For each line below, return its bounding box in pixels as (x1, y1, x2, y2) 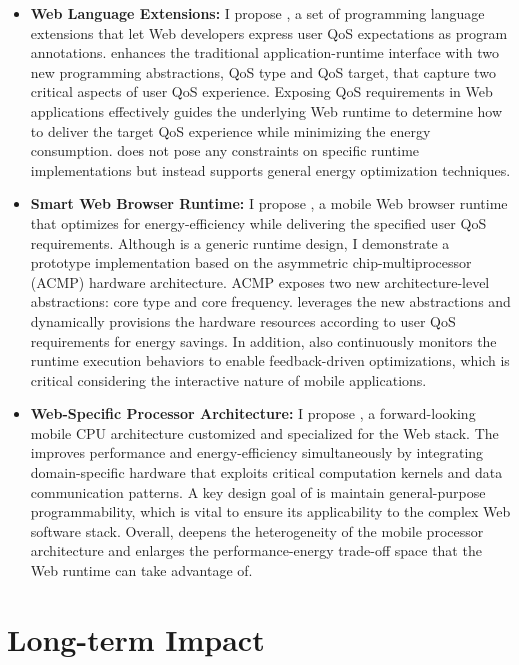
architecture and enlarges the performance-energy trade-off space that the (30, 540, 482, 561)
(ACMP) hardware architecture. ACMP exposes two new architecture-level (30, 271, 490, 292)
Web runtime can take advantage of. (30, 560, 253, 581)
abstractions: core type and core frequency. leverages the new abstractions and (30, 291, 511, 312)
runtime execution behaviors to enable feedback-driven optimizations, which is (30, 350, 510, 371)
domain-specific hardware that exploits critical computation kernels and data (30, 462, 503, 483)
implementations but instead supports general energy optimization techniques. (30, 159, 511, 180)
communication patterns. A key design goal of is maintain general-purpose (30, 481, 486, 502)
